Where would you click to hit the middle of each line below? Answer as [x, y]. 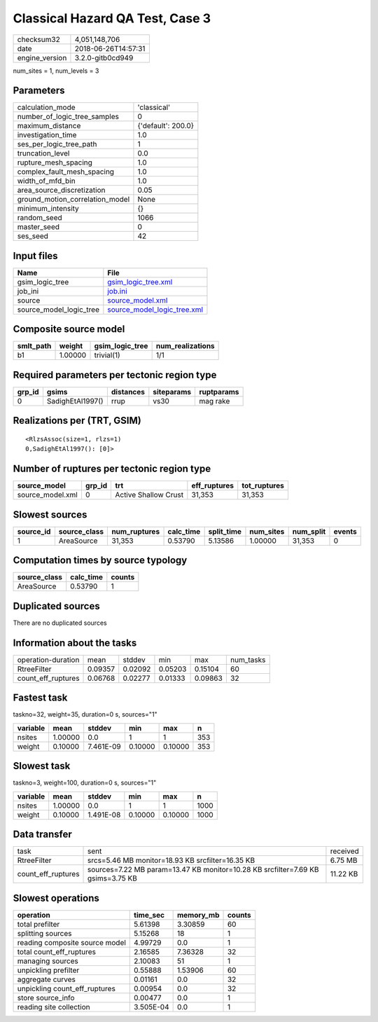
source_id [34, 531]
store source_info [46, 997]
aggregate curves [47, 979]
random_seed [40, 218]
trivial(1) [107, 355]
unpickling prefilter [48, 970]
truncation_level [43, 153]
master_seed [38, 227]
